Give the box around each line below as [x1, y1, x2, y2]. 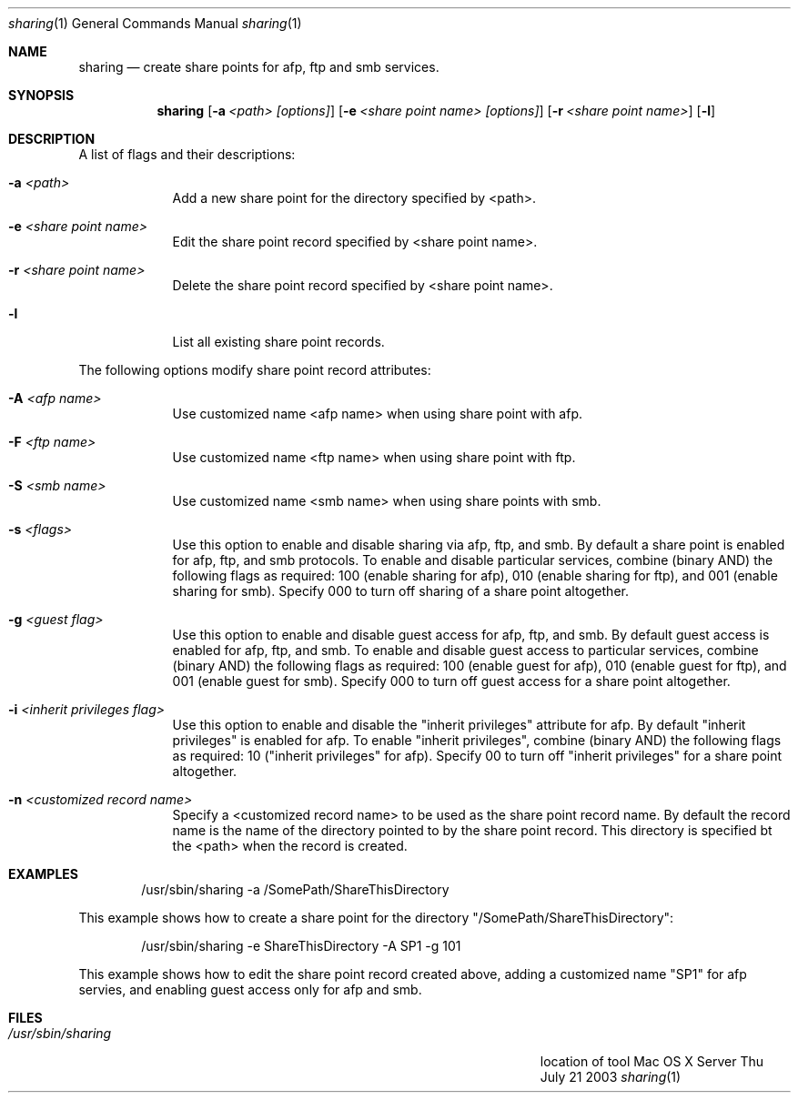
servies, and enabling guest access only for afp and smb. [78, 982, 422, 997]
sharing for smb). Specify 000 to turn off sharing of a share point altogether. [172, 583, 629, 599]
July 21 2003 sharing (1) [540, 1069, 682, 1085]
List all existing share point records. [172, 334, 385, 349]
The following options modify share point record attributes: [78, 362, 431, 378]
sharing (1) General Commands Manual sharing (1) [8, 15, 302, 31]
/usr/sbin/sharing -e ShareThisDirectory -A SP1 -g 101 [141, 938, 461, 954]
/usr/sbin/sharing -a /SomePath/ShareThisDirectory [141, 882, 450, 897]
